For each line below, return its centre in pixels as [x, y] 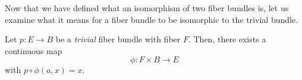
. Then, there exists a [227, 39]
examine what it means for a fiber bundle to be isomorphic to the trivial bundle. [152, 19]
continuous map [34, 50]
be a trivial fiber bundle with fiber [118, 39]
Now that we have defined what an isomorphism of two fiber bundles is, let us [147, 8]
